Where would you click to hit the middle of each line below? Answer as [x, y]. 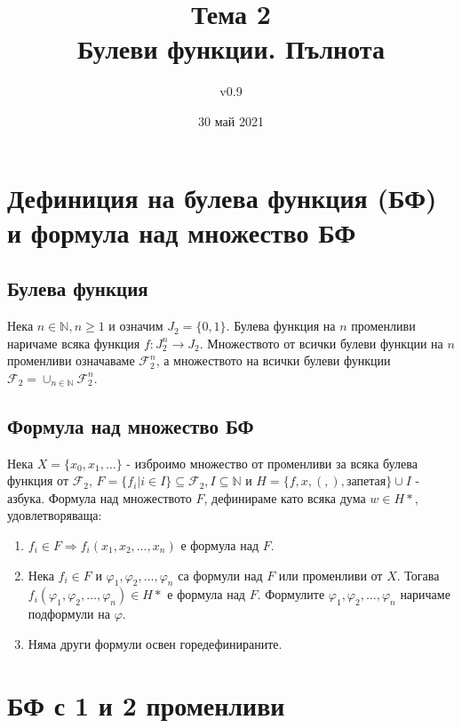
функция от [38, 480]
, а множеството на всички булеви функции [273, 360]
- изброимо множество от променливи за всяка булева [272, 463]
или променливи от [331, 575]
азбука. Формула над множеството [100, 497]
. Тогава [418, 575]
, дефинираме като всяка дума [285, 497]
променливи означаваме [71, 360]
